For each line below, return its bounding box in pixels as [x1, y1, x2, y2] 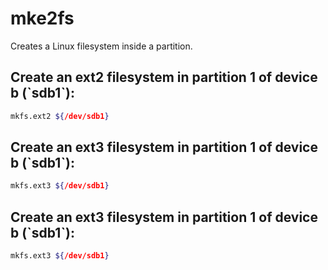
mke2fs [10, 7, 75, 30]
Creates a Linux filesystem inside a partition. [10, 40, 193, 52]
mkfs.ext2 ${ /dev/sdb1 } [10, 111, 110, 121]
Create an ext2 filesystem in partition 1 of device [10, 69, 318, 86]
